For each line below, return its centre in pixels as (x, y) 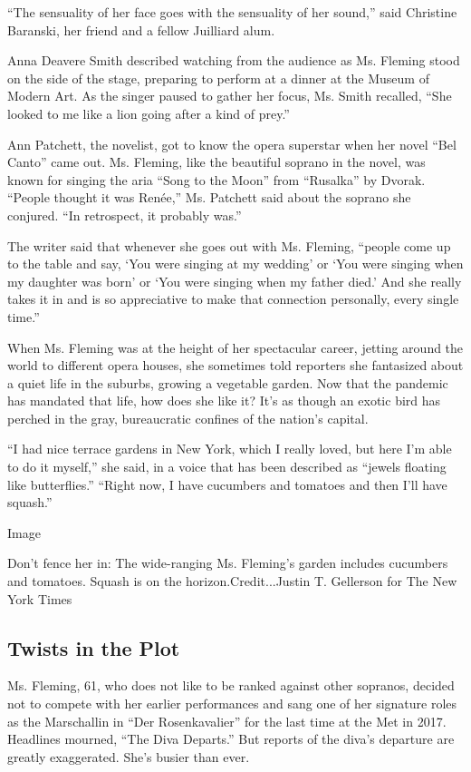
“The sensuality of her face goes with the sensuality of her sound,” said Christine (232, 12)
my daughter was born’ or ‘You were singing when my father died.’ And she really (235, 281)
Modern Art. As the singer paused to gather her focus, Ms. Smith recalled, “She (230, 96)
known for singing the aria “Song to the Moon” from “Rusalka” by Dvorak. (216, 179)
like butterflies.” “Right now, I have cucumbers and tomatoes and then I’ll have (227, 484)
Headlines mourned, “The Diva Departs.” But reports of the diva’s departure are (231, 739)
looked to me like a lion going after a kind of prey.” (149, 113)
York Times (40, 598)
